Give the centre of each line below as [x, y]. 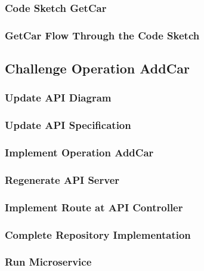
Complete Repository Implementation [98, 234]
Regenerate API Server [62, 179]
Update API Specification [68, 125]
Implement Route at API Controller [94, 207]
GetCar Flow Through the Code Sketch [102, 35]
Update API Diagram [58, 98]
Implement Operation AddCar [79, 153]
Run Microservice [48, 262]
